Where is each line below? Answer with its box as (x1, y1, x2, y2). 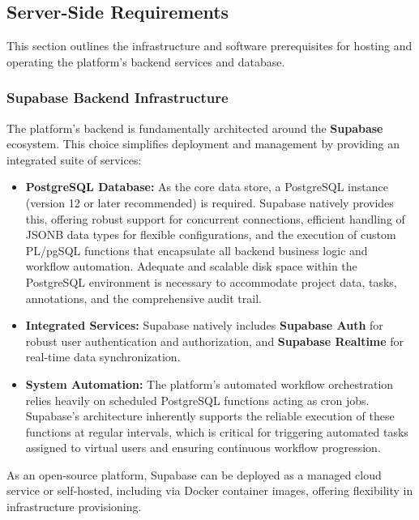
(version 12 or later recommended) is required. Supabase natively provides (25, 194, 394, 211)
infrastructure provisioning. (6, 498, 142, 515)
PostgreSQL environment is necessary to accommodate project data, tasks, (25, 273, 397, 290)
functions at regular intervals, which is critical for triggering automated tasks (25, 423, 408, 440)
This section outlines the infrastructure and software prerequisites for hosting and (6, 37, 413, 54)
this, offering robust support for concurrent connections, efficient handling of (25, 210, 405, 227)
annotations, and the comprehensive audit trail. (25, 289, 262, 306)
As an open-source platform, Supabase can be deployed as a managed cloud (6, 466, 382, 483)
